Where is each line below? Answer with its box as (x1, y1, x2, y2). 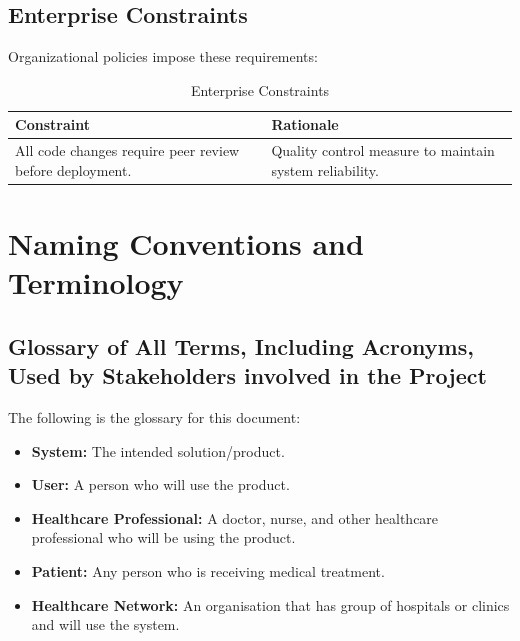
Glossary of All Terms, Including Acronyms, (8, 330, 474, 361)
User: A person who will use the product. (31, 474, 290, 495)
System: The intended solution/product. (31, 440, 285, 461)
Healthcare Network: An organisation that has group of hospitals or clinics (31, 594, 510, 615)
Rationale (271, 114, 339, 135)
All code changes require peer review (15, 140, 240, 161)
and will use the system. (31, 614, 180, 635)
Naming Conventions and (8, 223, 364, 264)
